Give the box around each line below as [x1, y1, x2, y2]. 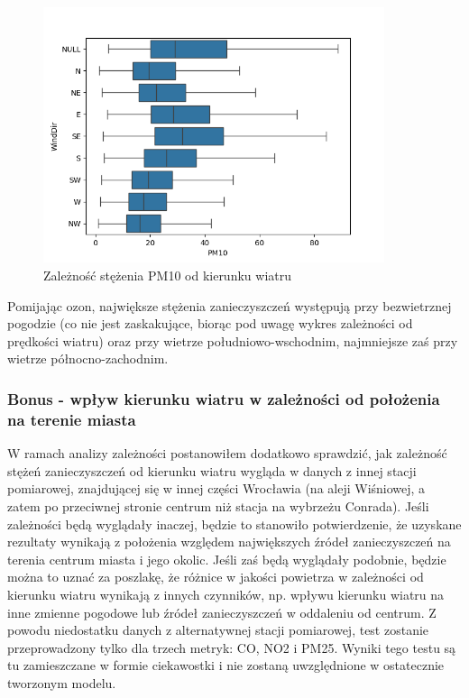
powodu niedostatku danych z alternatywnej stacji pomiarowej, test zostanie [7, 620, 429, 639]
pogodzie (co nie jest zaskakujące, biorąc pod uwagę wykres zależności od [7, 314, 413, 333]
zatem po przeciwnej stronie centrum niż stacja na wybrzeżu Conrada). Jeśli [7, 496, 429, 515]
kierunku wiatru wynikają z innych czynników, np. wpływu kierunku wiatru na [7, 584, 445, 603]
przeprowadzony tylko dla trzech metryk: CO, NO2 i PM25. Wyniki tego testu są [7, 638, 456, 657]
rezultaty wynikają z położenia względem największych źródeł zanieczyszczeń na [7, 532, 451, 551]
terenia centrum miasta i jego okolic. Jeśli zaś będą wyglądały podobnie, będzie [7, 549, 446, 568]
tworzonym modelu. [7, 673, 116, 692]
